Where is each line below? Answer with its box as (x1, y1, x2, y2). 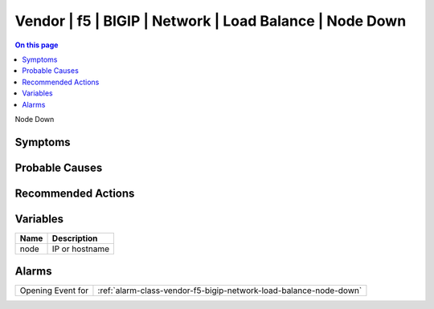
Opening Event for (19, 285, 89, 296)
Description (51, 233, 98, 244)
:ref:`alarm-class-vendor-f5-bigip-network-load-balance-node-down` (97, 285, 362, 296)
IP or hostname (51, 243, 110, 254)
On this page (14, 40, 59, 50)
